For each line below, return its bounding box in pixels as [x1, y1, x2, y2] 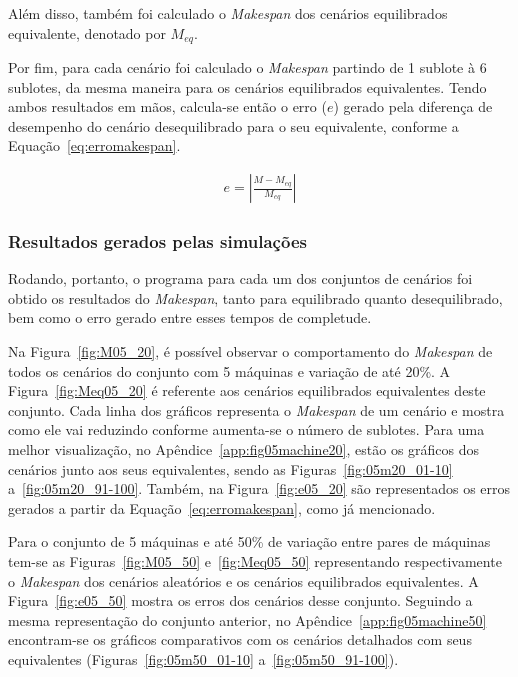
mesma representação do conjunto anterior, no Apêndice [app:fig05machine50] [8, 609, 487, 630]
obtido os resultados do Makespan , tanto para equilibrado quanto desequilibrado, [8, 287, 503, 308]
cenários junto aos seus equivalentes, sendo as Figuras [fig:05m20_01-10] [8, 458, 453, 479]
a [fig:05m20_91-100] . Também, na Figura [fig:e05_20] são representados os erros [8, 478, 511, 499]
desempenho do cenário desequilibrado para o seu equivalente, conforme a [8, 115, 459, 136]
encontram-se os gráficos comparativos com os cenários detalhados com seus [8, 629, 472, 650]
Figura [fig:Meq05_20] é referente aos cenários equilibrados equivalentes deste [8, 380, 486, 401]
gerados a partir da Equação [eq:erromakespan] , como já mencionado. [8, 497, 436, 518]
